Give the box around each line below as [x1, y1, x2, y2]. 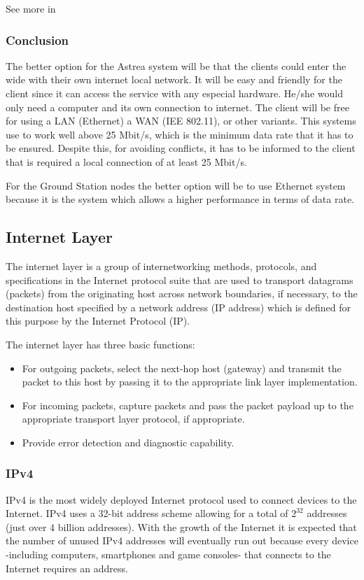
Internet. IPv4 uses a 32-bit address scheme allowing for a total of [6, 506, 288, 521]
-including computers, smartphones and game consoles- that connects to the [6, 547, 331, 562]
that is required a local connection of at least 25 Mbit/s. [6, 154, 247, 169]
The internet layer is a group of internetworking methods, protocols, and [6, 258, 317, 273]
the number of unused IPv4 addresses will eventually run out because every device [6, 533, 358, 548]
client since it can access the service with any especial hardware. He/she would [6, 86, 343, 100]
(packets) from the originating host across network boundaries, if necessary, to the [6, 286, 358, 301]
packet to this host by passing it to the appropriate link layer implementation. [22, 374, 358, 389]
